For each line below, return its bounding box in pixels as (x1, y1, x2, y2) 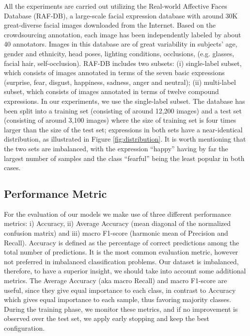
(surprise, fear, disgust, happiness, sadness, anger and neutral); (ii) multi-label (4, 77, 236, 87)
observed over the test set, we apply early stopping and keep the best (4, 313, 209, 323)
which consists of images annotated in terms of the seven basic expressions (4, 67, 225, 78)
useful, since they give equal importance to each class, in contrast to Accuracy (4, 285, 236, 295)
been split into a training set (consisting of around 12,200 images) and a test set (4, 105, 242, 115)
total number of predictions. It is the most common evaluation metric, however (4, 247, 238, 257)
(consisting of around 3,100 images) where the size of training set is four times (4, 115, 236, 125)
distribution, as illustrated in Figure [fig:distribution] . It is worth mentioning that (4, 134, 246, 144)
